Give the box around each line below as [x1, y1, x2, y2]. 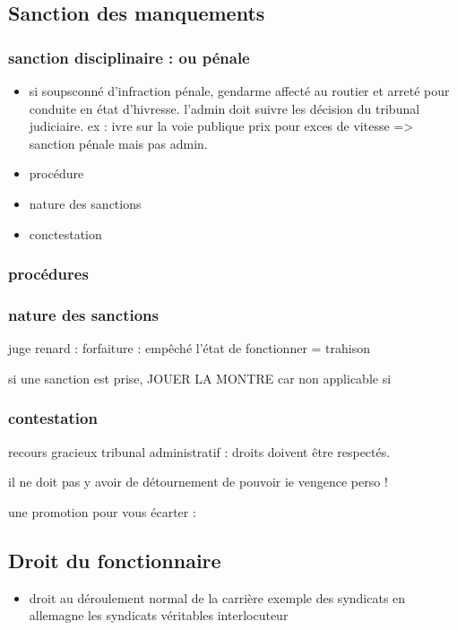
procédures [8, 263, 89, 285]
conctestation [29, 224, 102, 243]
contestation [8, 407, 98, 429]
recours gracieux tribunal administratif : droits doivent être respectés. [8, 442, 391, 461]
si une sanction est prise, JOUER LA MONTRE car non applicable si [8, 368, 392, 387]
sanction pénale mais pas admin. [29, 134, 208, 152]
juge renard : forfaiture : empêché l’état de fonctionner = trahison [8, 339, 371, 358]
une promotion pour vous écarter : [8, 502, 196, 521]
